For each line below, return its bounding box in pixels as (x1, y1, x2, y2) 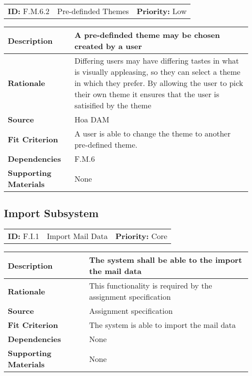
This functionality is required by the (89, 280, 212, 291)
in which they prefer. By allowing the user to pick (74, 77, 243, 88)
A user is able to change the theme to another (74, 128, 231, 139)
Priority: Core (115, 230, 168, 242)
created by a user (74, 40, 142, 51)
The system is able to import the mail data (89, 319, 236, 331)
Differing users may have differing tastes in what (74, 55, 239, 66)
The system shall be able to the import (89, 254, 242, 266)
